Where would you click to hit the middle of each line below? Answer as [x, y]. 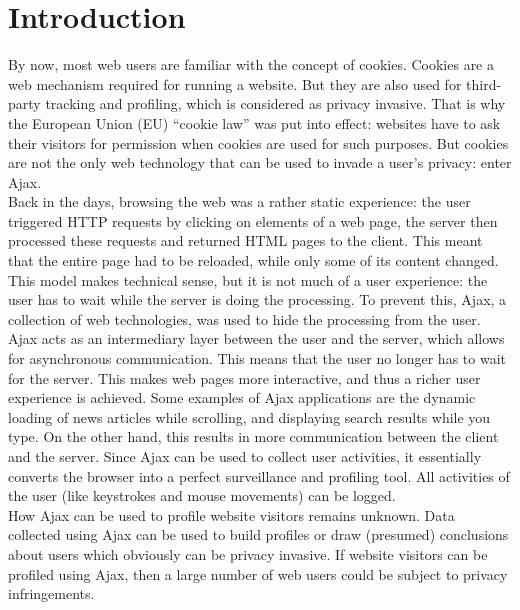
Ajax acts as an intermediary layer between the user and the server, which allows [256, 338]
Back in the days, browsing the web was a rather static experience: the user [239, 201]
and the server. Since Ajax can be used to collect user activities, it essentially [245, 456]
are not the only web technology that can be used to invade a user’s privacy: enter [260, 162]
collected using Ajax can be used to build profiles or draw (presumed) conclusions [258, 534]
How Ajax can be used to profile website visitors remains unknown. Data [231, 514]
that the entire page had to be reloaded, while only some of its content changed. [253, 260]
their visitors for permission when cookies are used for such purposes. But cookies [258, 142]
